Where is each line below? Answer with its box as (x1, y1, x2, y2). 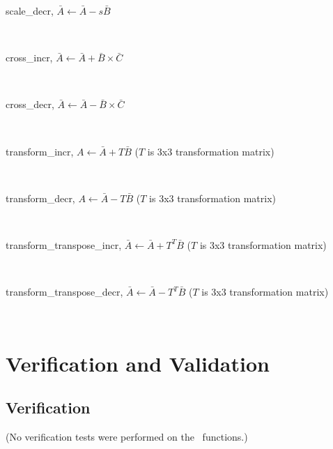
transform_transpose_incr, (6, 237, 122, 252)
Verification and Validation (6, 349, 270, 377)
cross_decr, (6, 97, 54, 112)
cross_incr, (6, 50, 53, 65)
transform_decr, (6, 190, 75, 205)
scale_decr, (6, 3, 54, 17)
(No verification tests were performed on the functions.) (6, 429, 248, 443)
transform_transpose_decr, (6, 284, 123, 299)
